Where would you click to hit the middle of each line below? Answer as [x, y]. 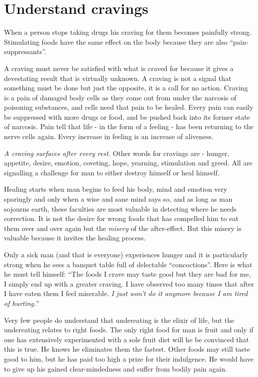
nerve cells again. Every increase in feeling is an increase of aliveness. [109, 136]
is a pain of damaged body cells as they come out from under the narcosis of [120, 97]
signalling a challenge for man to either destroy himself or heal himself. [112, 172]
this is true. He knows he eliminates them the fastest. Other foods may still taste [127, 349]
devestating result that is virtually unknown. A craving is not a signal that [118, 78]
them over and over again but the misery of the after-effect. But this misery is [123, 228]
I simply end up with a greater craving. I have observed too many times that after [129, 283]
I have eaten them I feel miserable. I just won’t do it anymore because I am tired [126, 293]
